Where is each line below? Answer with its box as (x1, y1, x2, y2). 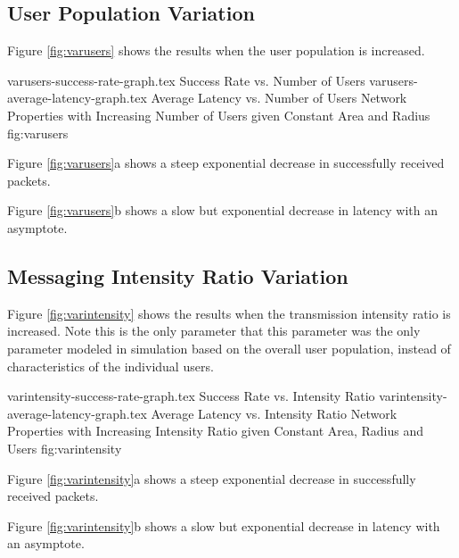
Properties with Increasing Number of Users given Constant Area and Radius (7, 105, 430, 124)
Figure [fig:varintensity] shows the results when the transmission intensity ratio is (7, 304, 451, 322)
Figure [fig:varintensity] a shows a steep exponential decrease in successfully (7, 469, 416, 487)
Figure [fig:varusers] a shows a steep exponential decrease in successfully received (7, 154, 445, 172)
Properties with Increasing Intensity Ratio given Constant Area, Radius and (7, 421, 424, 440)
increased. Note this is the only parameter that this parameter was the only (7, 321, 421, 340)
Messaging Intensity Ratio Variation (7, 262, 348, 289)
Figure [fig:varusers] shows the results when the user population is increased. (7, 41, 425, 60)
